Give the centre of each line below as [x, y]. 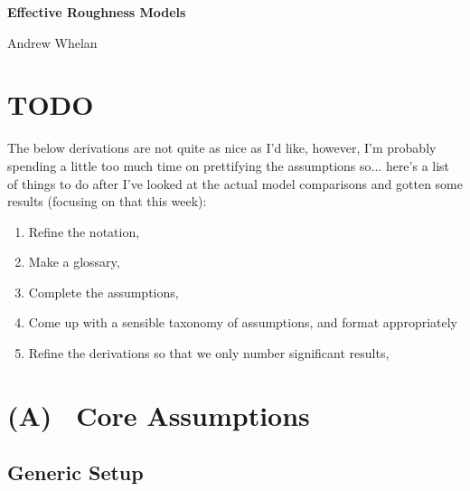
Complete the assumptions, [103, 292]
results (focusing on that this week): [107, 201]
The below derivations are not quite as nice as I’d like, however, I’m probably [222, 148]
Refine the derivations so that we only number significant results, [209, 353]
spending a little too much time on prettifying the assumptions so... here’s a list [229, 165]
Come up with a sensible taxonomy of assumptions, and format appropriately [243, 322]
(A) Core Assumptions [159, 415]
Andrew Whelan [52, 42]
